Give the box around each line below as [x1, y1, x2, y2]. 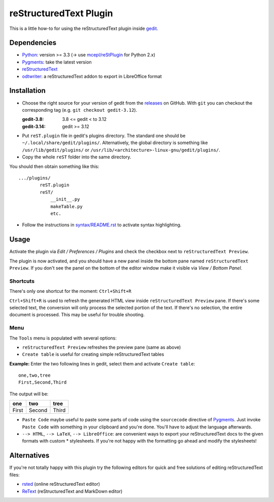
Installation [9, 86, 46, 95]
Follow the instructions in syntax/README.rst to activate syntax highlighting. [22, 222, 182, 228]
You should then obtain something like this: [9, 163, 99, 170]
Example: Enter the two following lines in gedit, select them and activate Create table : [9, 360, 195, 366]
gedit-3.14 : [22, 123, 46, 129]
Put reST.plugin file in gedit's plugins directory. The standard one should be [22, 132, 186, 139]
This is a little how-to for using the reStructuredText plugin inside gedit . [9, 25, 158, 31]
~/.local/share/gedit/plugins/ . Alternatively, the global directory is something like [22, 140, 208, 146]
